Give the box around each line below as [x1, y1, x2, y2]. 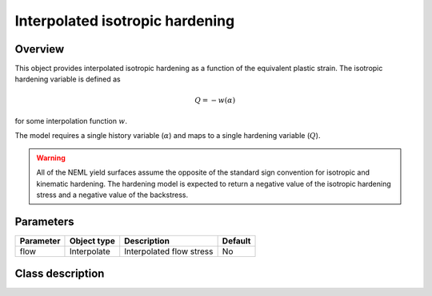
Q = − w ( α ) [194, 96, 236, 105]
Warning [36, 152, 66, 163]
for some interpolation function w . [14, 116, 128, 126]
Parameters [14, 215, 74, 228]
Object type [69, 235, 115, 247]
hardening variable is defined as [14, 74, 121, 84]
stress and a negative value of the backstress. [36, 190, 189, 199]
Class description [14, 267, 105, 281]
